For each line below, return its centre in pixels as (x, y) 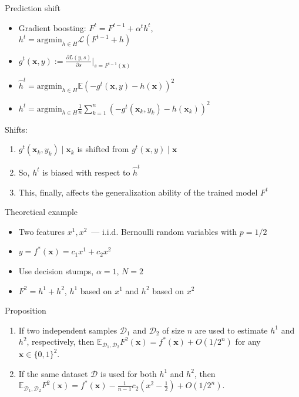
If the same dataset (53, 373)
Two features (42, 231)
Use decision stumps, (56, 270)
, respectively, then (61, 342)
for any (248, 342)
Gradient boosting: (52, 27)
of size (173, 330)
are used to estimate (231, 330)
